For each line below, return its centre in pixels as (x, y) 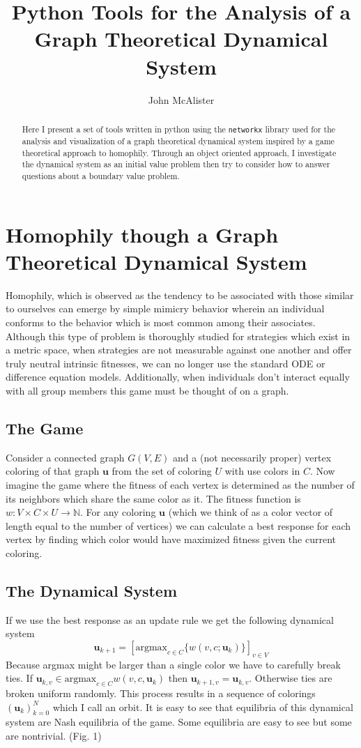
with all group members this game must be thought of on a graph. (147, 390)
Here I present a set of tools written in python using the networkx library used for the (179, 129)
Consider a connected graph (65, 457)
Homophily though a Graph (142, 234)
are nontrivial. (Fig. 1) (54, 736)
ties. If (19, 678)
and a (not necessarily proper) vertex (252, 457)
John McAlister (181, 99)
